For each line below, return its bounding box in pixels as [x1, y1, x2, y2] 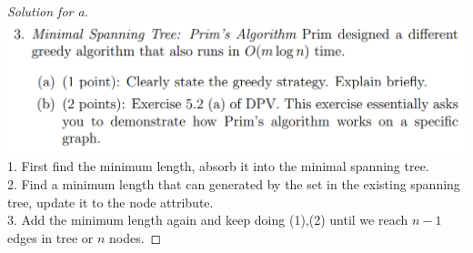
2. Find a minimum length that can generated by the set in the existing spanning [7, 174, 460, 193]
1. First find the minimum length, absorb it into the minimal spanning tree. [7, 157, 429, 176]
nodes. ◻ [108, 228, 162, 247]
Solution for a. [7, 2, 88, 20]
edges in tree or [7, 228, 94, 247]
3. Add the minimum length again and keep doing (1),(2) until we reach [7, 210, 408, 229]
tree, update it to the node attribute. [7, 192, 214, 211]
